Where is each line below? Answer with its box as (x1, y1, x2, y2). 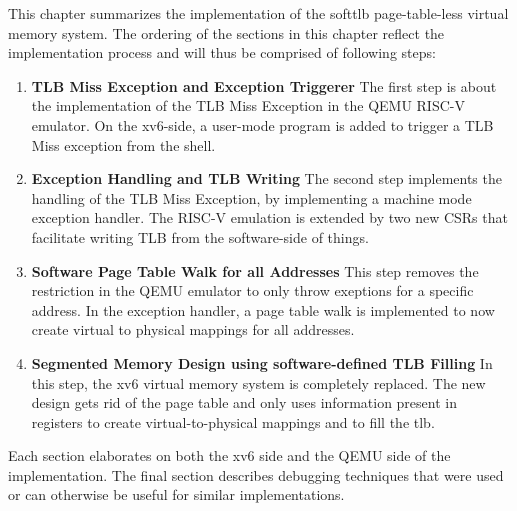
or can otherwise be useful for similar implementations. (8, 484, 345, 505)
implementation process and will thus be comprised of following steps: (8, 42, 436, 63)
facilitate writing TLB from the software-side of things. (31, 226, 369, 247)
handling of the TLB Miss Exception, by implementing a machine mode (31, 187, 472, 208)
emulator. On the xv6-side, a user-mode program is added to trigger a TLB (31, 114, 494, 135)
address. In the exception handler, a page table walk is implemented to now (31, 299, 495, 320)
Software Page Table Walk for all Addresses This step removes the (31, 260, 479, 281)
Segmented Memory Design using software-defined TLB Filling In (31, 352, 493, 373)
